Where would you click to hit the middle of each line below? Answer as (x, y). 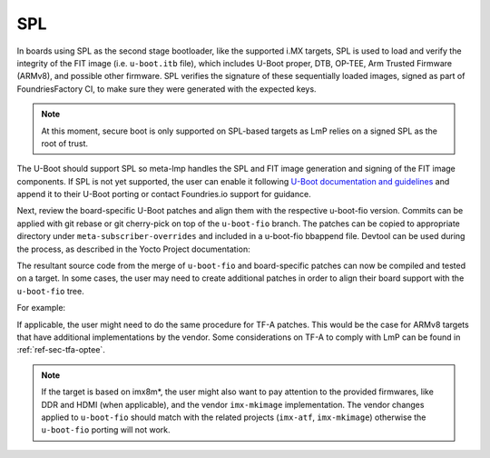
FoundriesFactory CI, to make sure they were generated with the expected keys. (167, 89)
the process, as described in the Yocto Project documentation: (133, 249)
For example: (41, 308)
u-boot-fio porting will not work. (106, 430)
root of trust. (64, 143)
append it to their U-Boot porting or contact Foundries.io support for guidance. (164, 194)
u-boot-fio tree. (51, 291)
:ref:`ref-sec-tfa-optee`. (61, 350)
